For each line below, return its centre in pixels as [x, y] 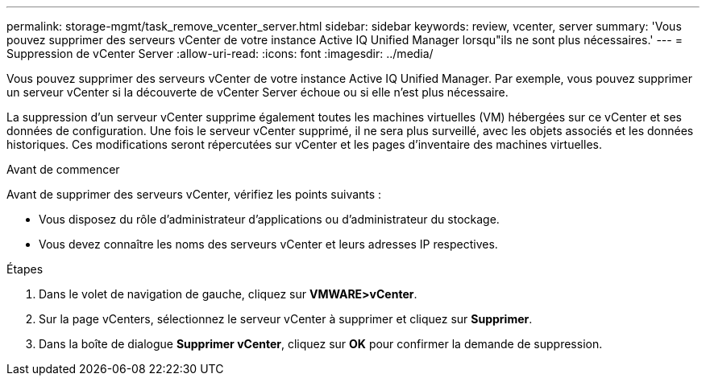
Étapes [25, 269]
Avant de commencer [63, 169]
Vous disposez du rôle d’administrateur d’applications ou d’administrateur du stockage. [269, 219]
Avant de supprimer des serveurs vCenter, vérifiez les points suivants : [194, 194]
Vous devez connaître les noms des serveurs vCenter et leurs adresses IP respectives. [268, 244]
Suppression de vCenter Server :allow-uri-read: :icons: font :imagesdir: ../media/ [220, 53]
